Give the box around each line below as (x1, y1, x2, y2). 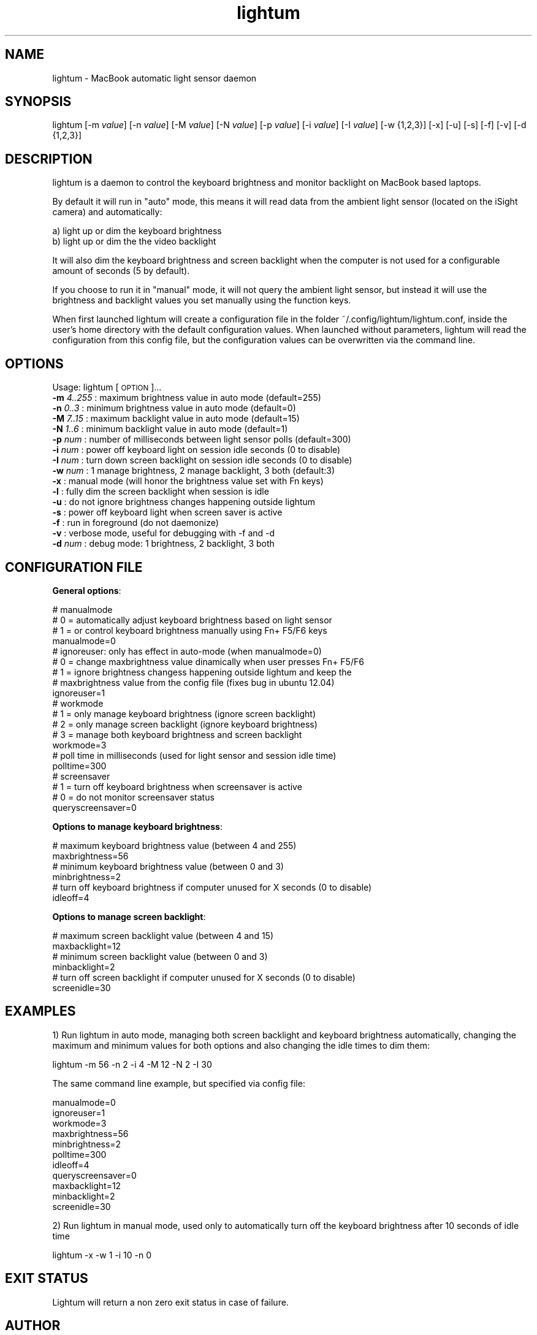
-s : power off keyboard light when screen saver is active (52, 507, 283, 518)
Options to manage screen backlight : (52, 911, 206, 922)
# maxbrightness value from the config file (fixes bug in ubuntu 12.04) (52, 677, 335, 688)
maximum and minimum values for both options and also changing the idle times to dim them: (52, 1040, 430, 1051)
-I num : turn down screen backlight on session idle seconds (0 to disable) (52, 455, 352, 466)
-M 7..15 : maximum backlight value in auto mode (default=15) (52, 413, 300, 424)
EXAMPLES (5, 1003, 76, 1019)
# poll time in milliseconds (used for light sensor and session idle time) (52, 750, 337, 761)
